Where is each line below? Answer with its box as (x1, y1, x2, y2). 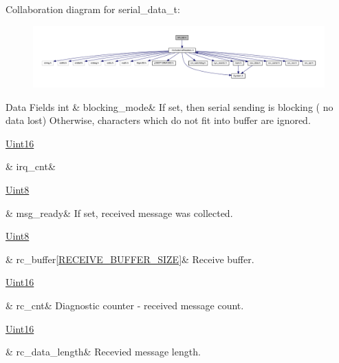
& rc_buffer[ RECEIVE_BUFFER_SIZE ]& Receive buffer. (6, 251, 254, 266)
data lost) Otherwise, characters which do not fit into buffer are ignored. (6, 113, 311, 127)
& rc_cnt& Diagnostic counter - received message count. (6, 298, 244, 312)
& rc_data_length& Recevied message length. (6, 344, 201, 359)
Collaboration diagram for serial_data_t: (6, 2, 180, 16)
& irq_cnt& (6, 159, 56, 174)
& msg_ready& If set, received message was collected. (6, 205, 233, 220)
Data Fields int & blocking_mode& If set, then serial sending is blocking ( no (6, 99, 333, 114)
